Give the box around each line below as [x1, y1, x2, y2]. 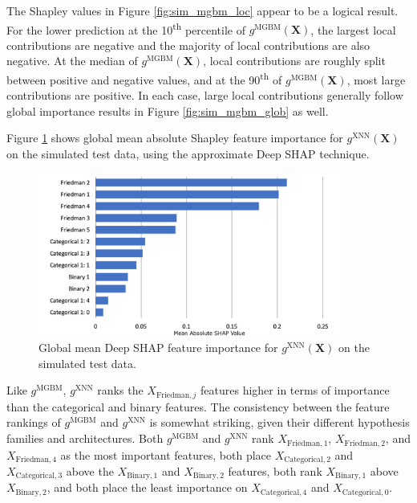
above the [66, 462, 114, 479]
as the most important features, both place [60, 446, 272, 463]
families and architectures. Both [6, 430, 164, 447]
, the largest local [310, 21, 396, 38]
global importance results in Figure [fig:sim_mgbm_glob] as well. [6, 102, 329, 119]
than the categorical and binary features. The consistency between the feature [6, 398, 390, 415]
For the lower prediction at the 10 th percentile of [6, 18, 245, 38]
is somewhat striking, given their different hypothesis [149, 414, 410, 431]
